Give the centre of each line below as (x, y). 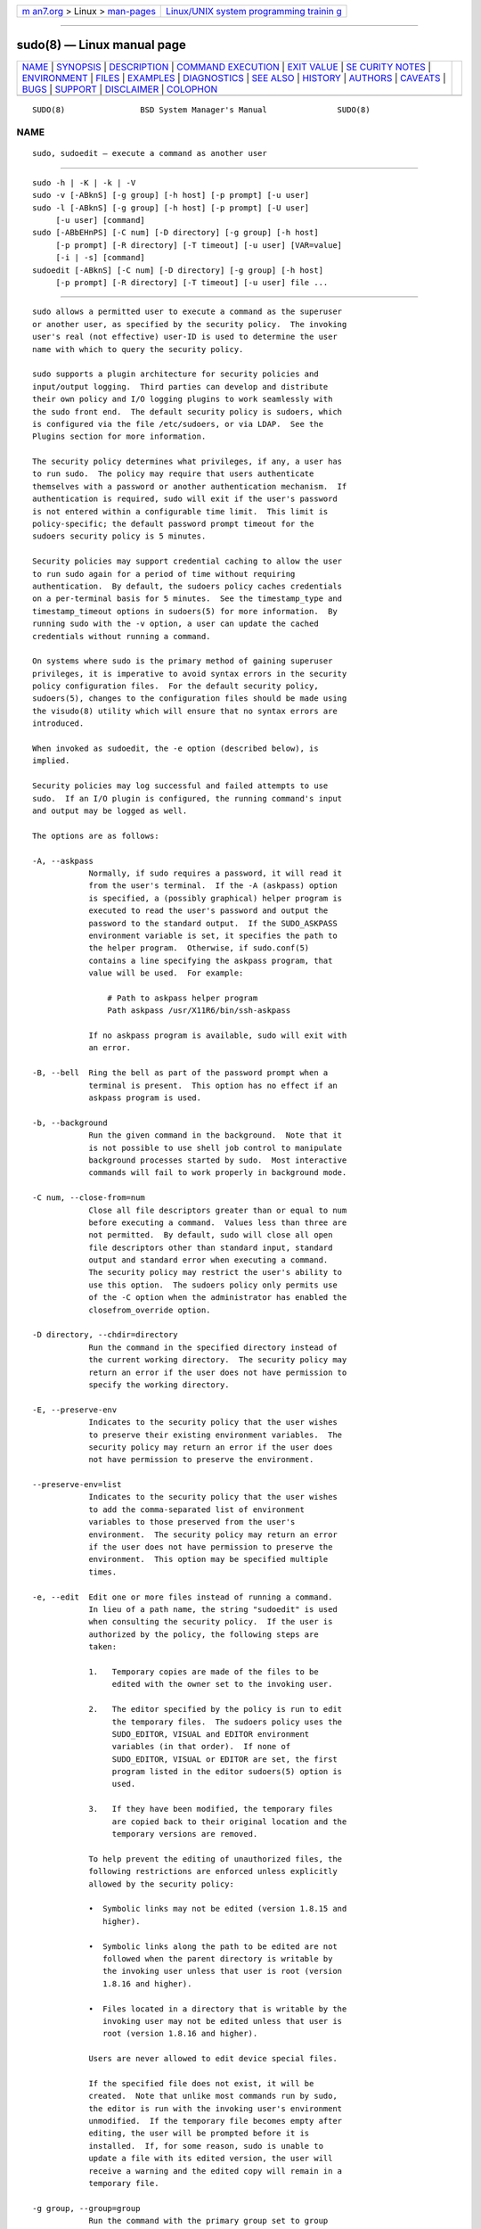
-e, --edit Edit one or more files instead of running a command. (183, 1597)
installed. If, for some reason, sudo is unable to (206, 2146)
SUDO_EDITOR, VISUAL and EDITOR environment (211, 1734)
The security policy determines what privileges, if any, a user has (188, 462)
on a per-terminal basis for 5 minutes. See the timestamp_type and (188, 599)
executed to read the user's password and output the (208, 911)
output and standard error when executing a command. (208, 1260)
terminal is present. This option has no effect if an (213, 1085)
